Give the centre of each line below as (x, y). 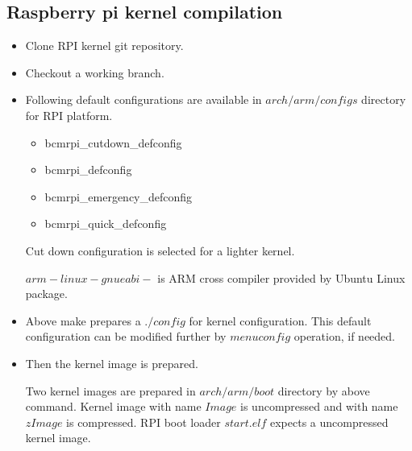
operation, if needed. (345, 336)
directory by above (324, 390)
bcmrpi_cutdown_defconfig (113, 142)
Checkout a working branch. (95, 72)
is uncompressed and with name (319, 406)
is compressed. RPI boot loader (144, 422)
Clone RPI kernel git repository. (104, 46)
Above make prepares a (83, 320)
